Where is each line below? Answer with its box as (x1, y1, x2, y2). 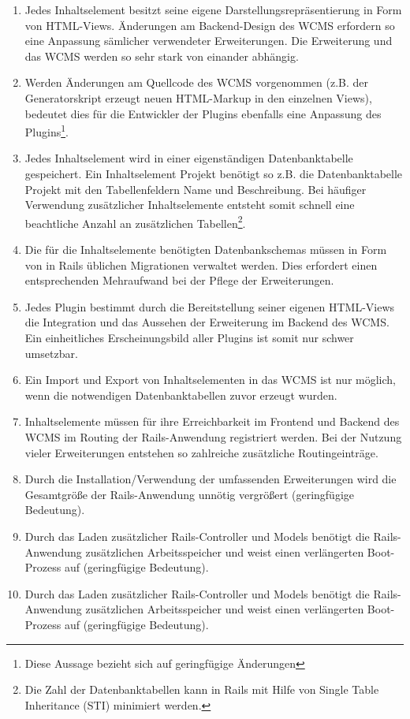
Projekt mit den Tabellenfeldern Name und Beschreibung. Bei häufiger (24, 181, 367, 197)
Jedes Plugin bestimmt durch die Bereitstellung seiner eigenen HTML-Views (24, 298, 395, 315)
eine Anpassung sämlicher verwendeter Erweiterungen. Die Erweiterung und (24, 32, 393, 49)
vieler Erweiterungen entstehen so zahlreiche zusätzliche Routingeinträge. (24, 444, 378, 460)
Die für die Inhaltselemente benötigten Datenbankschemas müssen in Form (24, 241, 387, 258)
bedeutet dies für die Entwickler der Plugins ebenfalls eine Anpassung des (24, 105, 382, 121)
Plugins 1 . (24, 121, 69, 140)
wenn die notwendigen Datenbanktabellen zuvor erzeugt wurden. (24, 386, 337, 403)
